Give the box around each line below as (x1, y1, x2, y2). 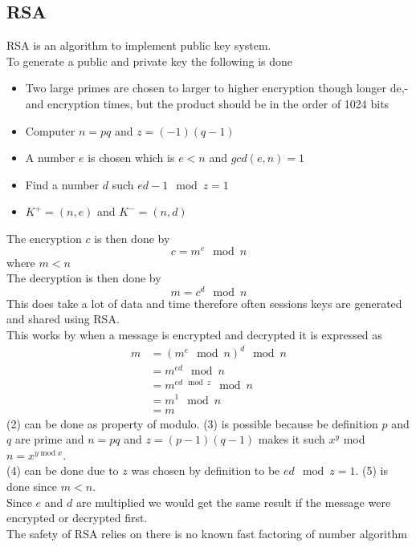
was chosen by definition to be (131, 462, 280, 479)
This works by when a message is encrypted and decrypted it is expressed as (6, 326, 382, 343)
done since (6, 477, 58, 494)
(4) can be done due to (6, 462, 119, 479)
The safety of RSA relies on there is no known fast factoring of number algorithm (6, 525, 407, 541)
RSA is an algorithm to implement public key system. (6, 37, 271, 54)
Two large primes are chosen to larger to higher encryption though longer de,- (25, 79, 409, 96)
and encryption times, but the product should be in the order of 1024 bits (25, 95, 389, 111)
